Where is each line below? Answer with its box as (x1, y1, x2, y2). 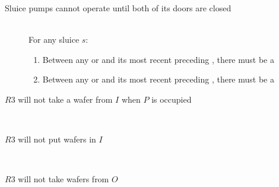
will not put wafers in (18, 133, 96, 145)
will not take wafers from (18, 173, 109, 185)
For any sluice (28, 33, 80, 46)
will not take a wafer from (18, 93, 113, 105)
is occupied (151, 93, 192, 105)
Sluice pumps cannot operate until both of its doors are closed (5, 2, 232, 14)
